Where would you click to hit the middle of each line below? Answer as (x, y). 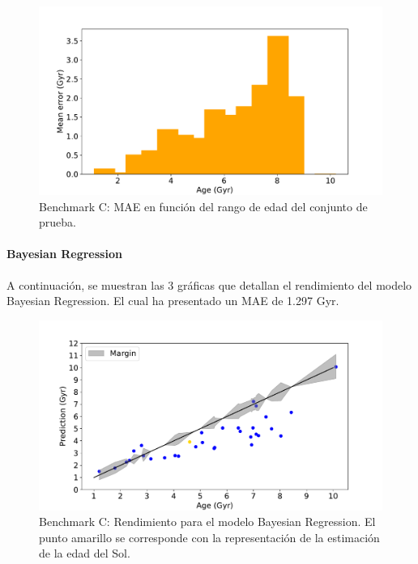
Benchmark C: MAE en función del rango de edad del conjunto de (203, 206)
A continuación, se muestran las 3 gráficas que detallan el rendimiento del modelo (209, 284)
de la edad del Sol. (85, 553)
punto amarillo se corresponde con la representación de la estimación (209, 537)
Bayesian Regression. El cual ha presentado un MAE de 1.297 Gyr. (173, 301)
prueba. (58, 222)
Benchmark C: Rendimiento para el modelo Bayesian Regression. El (207, 522)
